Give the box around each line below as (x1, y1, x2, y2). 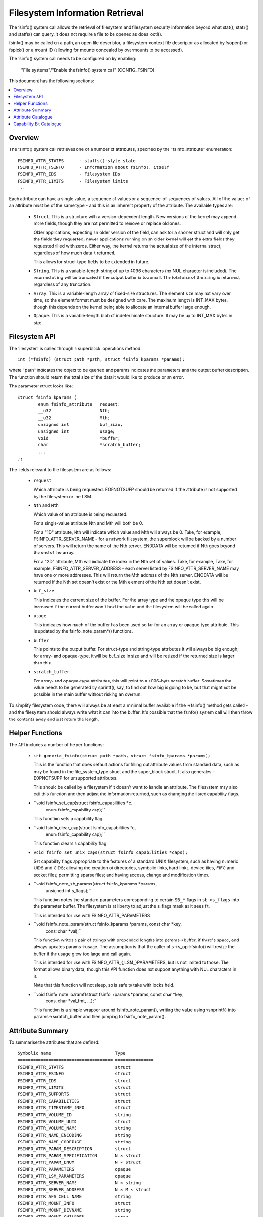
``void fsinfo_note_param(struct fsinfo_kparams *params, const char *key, (33, 922, 182, 927)
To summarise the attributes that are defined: (9, 1039, 100, 1045)
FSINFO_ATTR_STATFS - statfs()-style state (18, 158, 136, 163)
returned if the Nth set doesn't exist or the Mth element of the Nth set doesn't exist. (33, 579, 201, 585)
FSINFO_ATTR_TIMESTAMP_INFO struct (18, 1105, 131, 1111)
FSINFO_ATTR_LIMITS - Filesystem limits (18, 178, 129, 184)
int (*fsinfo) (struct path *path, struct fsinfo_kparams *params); (18, 357, 185, 362)
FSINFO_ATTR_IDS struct (18, 1078, 131, 1083)
